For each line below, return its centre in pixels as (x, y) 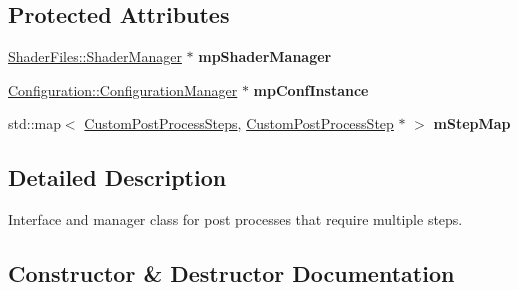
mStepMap (472, 123)
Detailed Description (117, 177)
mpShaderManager (265, 56)
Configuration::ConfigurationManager (123, 89)
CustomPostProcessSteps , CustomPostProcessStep (239, 123)
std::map (34, 123)
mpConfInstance (311, 89)
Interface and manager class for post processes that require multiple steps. (235, 219)
